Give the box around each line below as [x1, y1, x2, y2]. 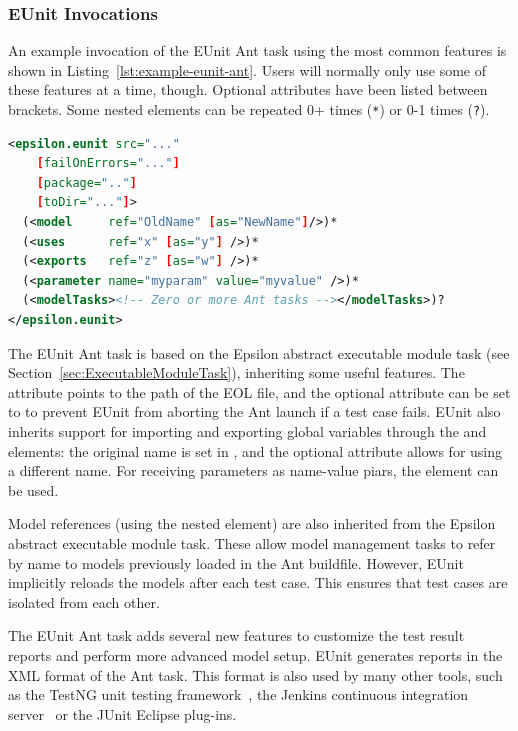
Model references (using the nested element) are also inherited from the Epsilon [8, 513, 496, 534]
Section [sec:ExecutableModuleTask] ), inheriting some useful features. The [8, 362, 465, 383]
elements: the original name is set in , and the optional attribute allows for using [8, 440, 503, 461]
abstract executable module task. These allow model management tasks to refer [8, 532, 496, 553]
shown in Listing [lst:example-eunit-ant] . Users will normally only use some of [8, 59, 486, 80]
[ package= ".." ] [36, 175, 137, 190]
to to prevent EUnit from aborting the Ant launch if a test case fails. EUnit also [8, 401, 501, 422]
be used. [8, 479, 59, 500]
